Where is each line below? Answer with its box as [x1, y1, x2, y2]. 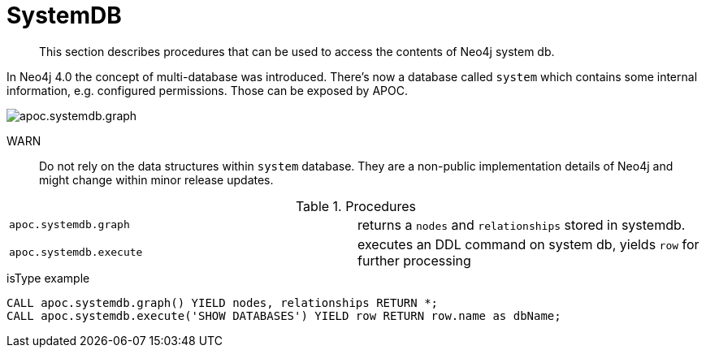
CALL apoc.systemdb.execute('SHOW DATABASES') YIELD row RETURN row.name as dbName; [6, 309, 561, 322]
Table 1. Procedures [295, 197, 417, 214]
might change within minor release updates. [39, 172, 274, 187]
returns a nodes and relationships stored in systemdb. [357, 216, 686, 233]
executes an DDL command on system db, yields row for [357, 235, 700, 253]
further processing [357, 252, 471, 269]
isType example [6, 270, 90, 285]
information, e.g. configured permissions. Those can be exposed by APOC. [6, 83, 408, 97]
